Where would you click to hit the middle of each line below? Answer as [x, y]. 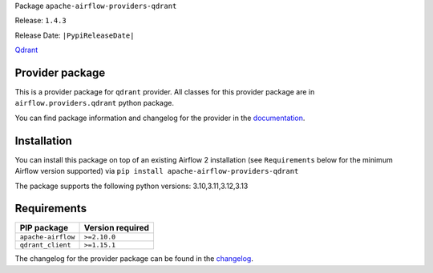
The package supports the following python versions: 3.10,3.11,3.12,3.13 [132, 186]
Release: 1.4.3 [41, 21]
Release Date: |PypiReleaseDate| [75, 35]
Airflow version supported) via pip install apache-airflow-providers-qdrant [157, 171]
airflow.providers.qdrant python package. [94, 103]
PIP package [44, 228]
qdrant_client [45, 245]
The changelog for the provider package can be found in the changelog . [134, 259]
